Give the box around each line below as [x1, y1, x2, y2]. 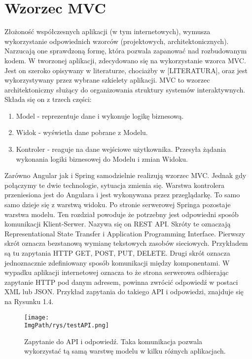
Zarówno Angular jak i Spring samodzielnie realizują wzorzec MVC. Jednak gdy [4, 170, 247, 180]
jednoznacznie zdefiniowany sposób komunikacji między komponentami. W [4, 257, 230, 268]
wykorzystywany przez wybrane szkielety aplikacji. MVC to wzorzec [4, 75, 210, 85]
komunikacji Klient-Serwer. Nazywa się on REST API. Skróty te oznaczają [4, 219, 231, 229]
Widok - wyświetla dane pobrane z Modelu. [16, 127, 148, 137]
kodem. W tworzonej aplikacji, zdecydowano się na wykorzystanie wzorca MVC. [4, 55, 246, 65]
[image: [24, 314, 49, 321]
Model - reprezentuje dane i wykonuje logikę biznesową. [16, 110, 184, 121]
